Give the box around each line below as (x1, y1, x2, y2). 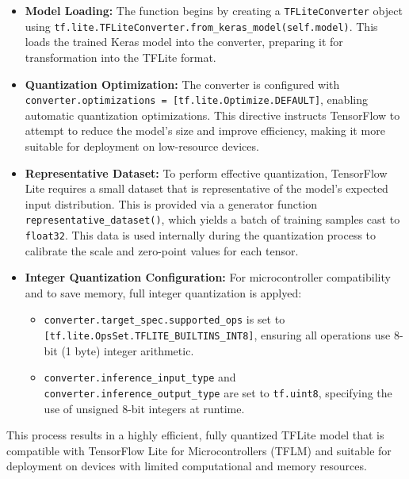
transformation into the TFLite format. (25, 48, 216, 65)
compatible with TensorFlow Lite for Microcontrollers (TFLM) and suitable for (6, 442, 392, 458)
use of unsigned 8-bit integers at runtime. (44, 400, 245, 416)
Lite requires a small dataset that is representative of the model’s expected (25, 180, 388, 197)
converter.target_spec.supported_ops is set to (44, 311, 285, 328)
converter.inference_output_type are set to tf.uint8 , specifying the (44, 384, 392, 400)
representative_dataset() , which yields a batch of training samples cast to (25, 211, 400, 228)
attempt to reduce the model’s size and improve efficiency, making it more (25, 122, 385, 139)
